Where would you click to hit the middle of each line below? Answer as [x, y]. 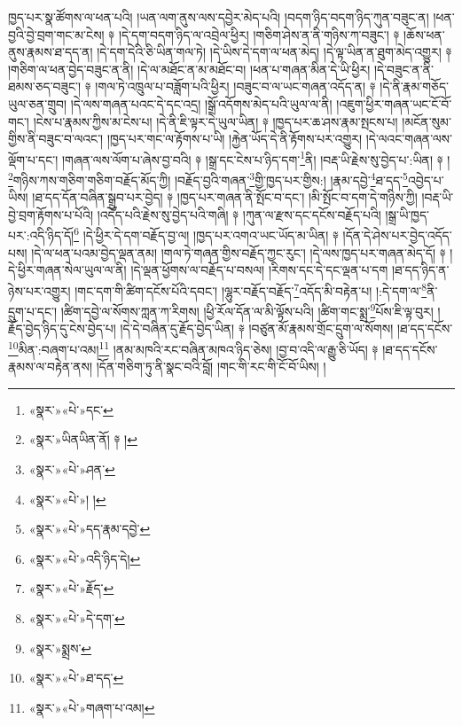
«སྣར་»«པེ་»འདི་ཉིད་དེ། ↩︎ [85, 558]
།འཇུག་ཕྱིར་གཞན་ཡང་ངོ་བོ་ [394, 103]
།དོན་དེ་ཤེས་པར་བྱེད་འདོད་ [397, 235]
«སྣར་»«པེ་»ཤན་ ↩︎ [72, 469]
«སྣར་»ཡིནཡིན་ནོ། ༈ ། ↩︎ [83, 439]
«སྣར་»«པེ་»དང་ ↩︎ [71, 409]
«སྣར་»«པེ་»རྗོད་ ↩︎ [71, 588]
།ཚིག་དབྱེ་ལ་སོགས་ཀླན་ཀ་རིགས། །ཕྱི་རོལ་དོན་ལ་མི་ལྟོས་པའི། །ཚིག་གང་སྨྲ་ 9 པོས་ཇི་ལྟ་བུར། [247, 310]
